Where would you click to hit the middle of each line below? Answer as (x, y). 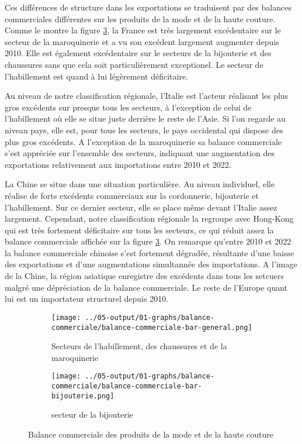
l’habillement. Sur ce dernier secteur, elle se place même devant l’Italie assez (141, 207)
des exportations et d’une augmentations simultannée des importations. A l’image (151, 264)
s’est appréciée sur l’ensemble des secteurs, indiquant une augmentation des (140, 153)
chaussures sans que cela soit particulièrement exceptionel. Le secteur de (134, 64)
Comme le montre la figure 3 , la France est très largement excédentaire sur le (143, 30)
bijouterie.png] (83, 396)
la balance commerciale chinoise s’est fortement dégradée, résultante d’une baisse (150, 252)
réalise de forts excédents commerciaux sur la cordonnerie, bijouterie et (132, 195)
